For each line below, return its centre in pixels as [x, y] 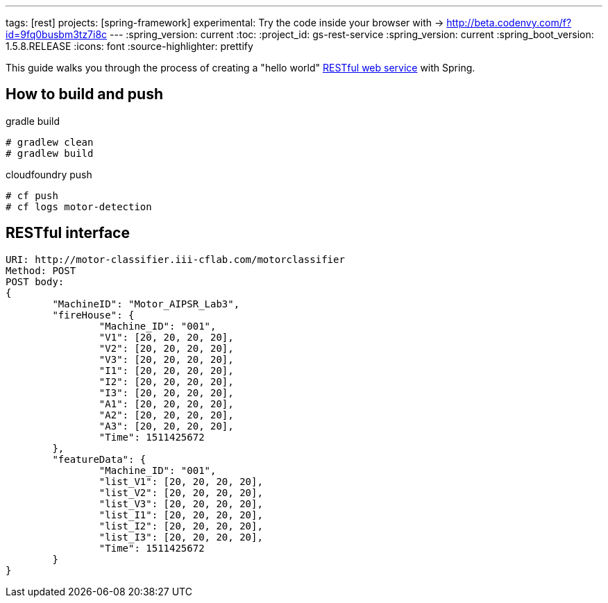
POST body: [35, 281]
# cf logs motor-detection [79, 206]
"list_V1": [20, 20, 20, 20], [181, 481]
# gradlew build [50, 153]
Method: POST [41, 270]
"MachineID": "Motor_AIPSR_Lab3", [146, 304]
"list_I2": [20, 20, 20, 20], [181, 526]
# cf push [32, 195]
